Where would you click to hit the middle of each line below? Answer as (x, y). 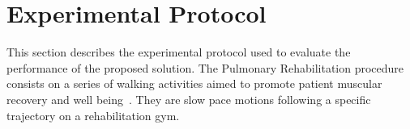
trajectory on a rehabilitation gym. (93, 115)
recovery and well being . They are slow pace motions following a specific (189, 99)
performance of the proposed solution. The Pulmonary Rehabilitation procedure (205, 67)
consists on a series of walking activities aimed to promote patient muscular (194, 83)
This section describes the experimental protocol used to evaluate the (179, 52)
